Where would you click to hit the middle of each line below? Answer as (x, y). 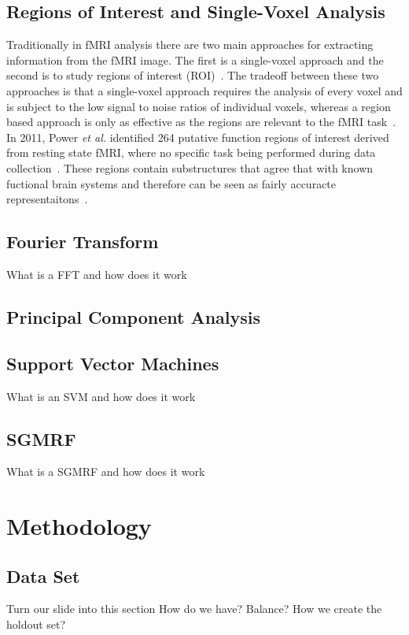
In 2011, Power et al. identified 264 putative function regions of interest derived (198, 137)
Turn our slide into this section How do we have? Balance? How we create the (194, 609)
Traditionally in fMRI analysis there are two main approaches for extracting (190, 45)
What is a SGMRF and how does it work (106, 472)
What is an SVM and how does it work (101, 396)
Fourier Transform (83, 241)
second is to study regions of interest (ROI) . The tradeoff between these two (193, 75)
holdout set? (36, 624)
